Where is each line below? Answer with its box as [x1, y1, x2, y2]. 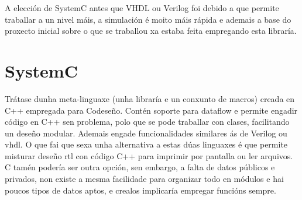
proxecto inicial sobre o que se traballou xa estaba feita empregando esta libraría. [5, 24, 297, 37]
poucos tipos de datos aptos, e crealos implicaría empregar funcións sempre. [5, 184, 276, 196]
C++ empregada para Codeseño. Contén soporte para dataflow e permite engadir [5, 104, 298, 116]
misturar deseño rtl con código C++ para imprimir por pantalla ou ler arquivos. [5, 149, 293, 162]
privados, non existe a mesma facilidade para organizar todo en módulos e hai [5, 173, 284, 185]
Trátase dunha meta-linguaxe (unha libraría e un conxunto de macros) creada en [5, 92, 295, 104]
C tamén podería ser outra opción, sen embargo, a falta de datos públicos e [5, 161, 275, 173]
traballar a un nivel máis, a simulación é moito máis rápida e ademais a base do [5, 13, 291, 25]
